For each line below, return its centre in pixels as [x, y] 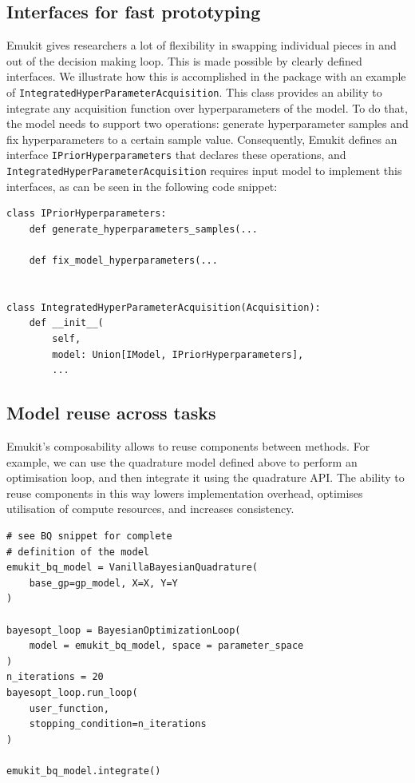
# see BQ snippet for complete [89, 537]
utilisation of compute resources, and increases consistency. [150, 509]
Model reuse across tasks [111, 413]
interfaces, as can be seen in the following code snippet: [142, 186]
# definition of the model [78, 552]
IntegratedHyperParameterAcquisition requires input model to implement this [204, 171]
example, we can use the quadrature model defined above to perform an [182, 461]
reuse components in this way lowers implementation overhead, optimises [185, 493]
